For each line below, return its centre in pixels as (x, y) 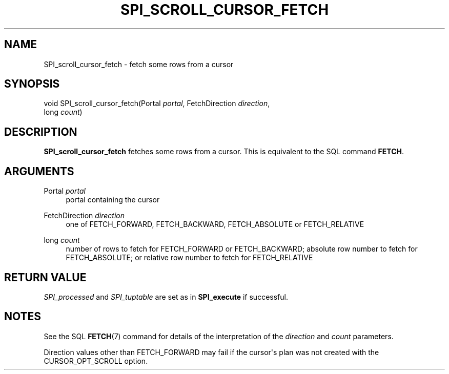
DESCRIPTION (41, 132)
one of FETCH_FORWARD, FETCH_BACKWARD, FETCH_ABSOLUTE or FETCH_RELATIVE (215, 224)
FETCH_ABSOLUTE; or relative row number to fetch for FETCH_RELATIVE (189, 258)
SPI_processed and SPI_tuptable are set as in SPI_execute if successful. (166, 297)
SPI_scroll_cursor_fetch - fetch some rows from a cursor (139, 64)
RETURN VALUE (45, 277)
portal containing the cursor (113, 200)
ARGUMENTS (39, 171)
